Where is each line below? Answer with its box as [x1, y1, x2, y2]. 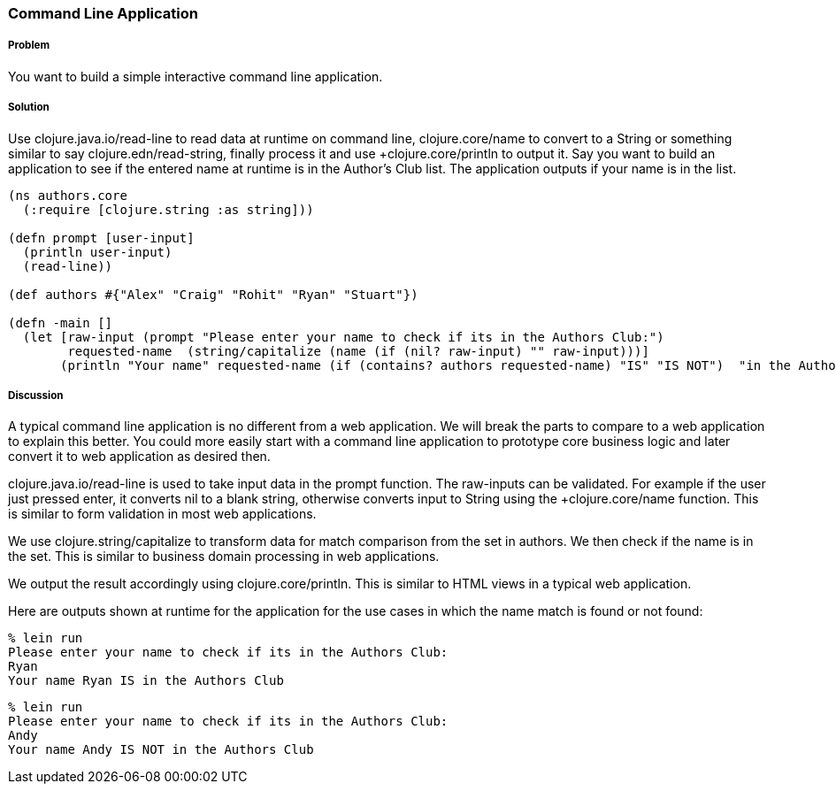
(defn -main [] [8, 315, 113, 330]
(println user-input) [22, 244, 173, 259]
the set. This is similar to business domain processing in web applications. [8, 549, 440, 564]
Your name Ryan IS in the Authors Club [8, 673, 284, 688]
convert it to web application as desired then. [8, 449, 271, 465]
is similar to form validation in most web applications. [8, 506, 317, 522]
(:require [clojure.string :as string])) [22, 202, 314, 217]
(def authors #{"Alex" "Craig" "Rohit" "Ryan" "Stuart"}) [8, 287, 418, 302]
